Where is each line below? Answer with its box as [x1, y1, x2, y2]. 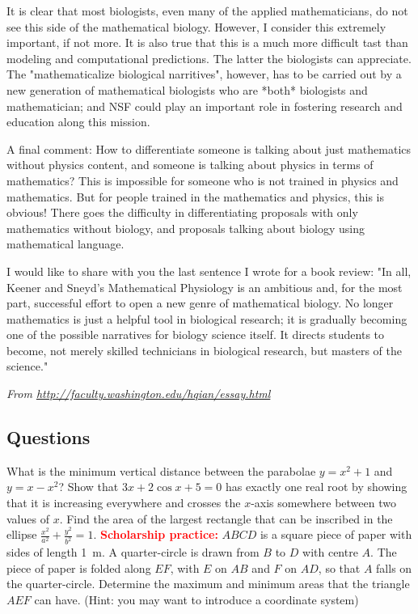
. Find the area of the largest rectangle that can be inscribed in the [59, 510, 393, 527]
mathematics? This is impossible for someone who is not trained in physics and [6, 171, 399, 188]
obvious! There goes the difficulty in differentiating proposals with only [6, 204, 358, 221]
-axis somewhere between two [251, 494, 396, 511]
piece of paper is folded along [6, 559, 151, 576]
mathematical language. [6, 235, 125, 252]
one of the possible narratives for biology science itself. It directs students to [6, 326, 385, 343]
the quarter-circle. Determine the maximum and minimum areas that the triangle [6, 575, 410, 592]
